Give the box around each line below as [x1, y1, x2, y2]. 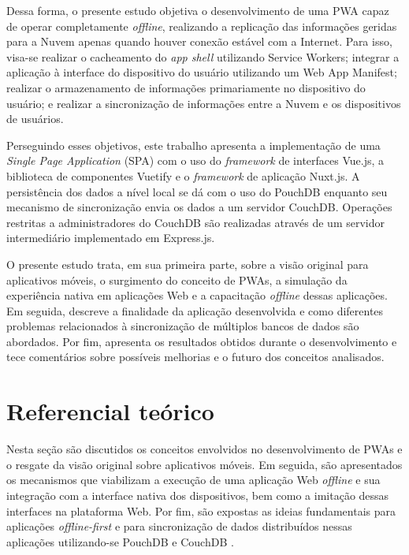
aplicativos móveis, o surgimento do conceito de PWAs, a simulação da [6, 271, 348, 288]
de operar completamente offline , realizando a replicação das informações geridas [6, 17, 397, 34]
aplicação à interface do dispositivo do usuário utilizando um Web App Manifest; [6, 64, 397, 80]
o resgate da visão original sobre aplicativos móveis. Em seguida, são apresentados [6, 456, 403, 472]
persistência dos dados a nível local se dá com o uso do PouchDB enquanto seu [6, 183, 388, 199]
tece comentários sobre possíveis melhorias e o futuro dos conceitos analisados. [6, 348, 385, 365]
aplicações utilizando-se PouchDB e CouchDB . [6, 533, 234, 549]
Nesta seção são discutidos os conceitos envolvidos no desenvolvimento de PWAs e [6, 441, 403, 457]
